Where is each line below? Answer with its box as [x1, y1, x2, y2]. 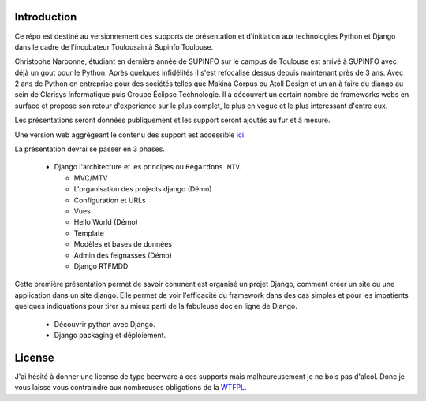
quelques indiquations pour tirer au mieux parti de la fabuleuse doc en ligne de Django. [14, 302, 297, 311]
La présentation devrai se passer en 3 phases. [14, 144, 166, 154]
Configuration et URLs [73, 195, 146, 205]
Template [73, 228, 104, 238]
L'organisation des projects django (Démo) [73, 184, 212, 194]
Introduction [14, 10, 77, 24]
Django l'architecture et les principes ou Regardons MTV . [54, 162, 242, 172]
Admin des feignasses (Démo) [73, 251, 173, 260]
